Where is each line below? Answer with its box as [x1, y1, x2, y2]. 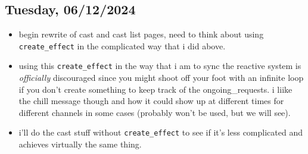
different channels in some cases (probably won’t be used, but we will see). [18, 106, 291, 118]
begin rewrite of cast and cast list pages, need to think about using [18, 28, 264, 40]
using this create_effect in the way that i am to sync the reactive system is [18, 59, 301, 72]
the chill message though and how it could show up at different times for [18, 95, 284, 107]
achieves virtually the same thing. [18, 138, 142, 150]
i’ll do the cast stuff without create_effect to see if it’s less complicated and [18, 126, 303, 139]
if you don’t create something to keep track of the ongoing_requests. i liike [18, 83, 293, 95]
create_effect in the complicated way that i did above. [18, 39, 226, 52]
